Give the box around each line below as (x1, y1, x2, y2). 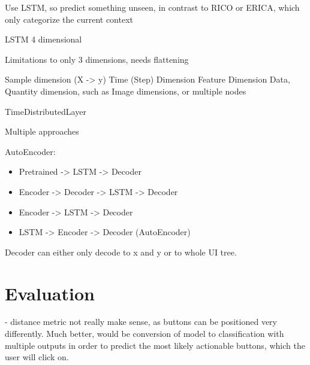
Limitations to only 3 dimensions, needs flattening (5, 53, 189, 65)
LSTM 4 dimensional (5, 33, 82, 45)
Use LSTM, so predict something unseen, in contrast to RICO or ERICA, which (5, 1, 300, 13)
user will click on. (5, 351, 69, 363)
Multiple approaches (5, 125, 79, 138)
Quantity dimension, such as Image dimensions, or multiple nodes (5, 84, 246, 97)
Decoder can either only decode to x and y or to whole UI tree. (5, 245, 237, 258)
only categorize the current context (5, 13, 133, 25)
